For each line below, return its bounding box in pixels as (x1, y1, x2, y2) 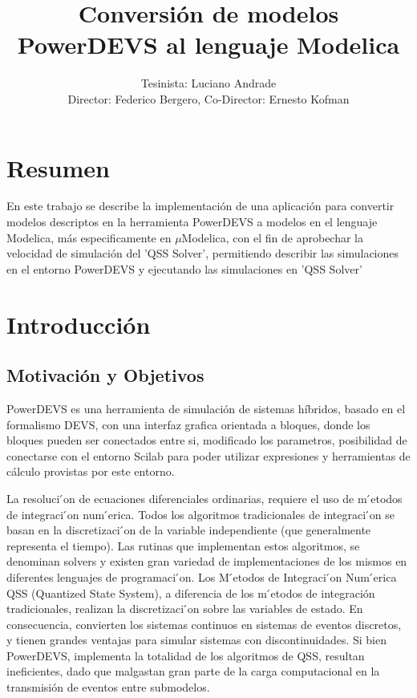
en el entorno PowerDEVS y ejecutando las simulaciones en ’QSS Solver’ (6, 260, 362, 277)
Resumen (6, 151, 110, 184)
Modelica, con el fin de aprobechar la (181, 229, 363, 246)
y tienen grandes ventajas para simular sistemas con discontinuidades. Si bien (6, 631, 387, 648)
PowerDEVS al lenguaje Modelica (17, 28, 400, 61)
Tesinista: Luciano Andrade (140, 75, 277, 91)
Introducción (6, 307, 151, 340)
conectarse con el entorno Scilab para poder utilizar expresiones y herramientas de (6, 447, 411, 464)
